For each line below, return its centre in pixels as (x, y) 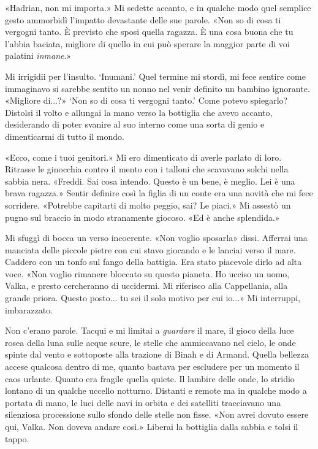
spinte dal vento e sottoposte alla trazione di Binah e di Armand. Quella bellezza (157, 354)
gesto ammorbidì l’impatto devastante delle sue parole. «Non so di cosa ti (143, 19)
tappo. (17, 438)
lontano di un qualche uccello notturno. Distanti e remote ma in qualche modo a (156, 390)
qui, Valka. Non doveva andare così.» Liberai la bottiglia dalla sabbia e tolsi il (152, 426)
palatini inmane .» (38, 56)
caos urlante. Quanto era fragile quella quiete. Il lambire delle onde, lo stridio (150, 378)
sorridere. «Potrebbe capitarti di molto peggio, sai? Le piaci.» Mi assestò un (148, 205)
